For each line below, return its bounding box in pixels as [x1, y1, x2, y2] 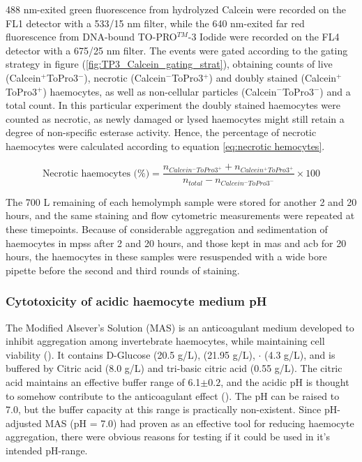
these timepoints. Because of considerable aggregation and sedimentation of [6, 221, 328, 236]
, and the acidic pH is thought [220, 374, 349, 389]
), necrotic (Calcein [84, 70, 166, 84]
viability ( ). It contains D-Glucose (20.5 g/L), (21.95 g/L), [6, 347, 255, 362]
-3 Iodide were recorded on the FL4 [188, 29, 340, 44]
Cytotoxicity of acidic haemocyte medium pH [6, 292, 267, 310]
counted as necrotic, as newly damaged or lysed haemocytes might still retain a [6, 111, 345, 126]
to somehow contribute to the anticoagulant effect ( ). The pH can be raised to [6, 388, 340, 403]
